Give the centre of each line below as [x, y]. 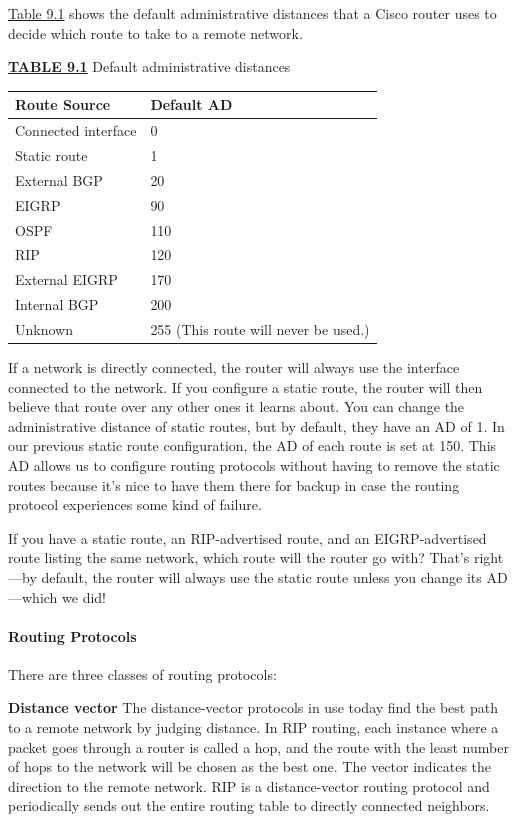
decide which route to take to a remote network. [155, 32]
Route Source [63, 104]
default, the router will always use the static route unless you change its [261, 576]
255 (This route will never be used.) [260, 328]
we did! [84, 596]
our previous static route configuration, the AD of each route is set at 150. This [252, 445]
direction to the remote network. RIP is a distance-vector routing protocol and [249, 785]
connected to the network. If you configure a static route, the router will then [245, 386]
